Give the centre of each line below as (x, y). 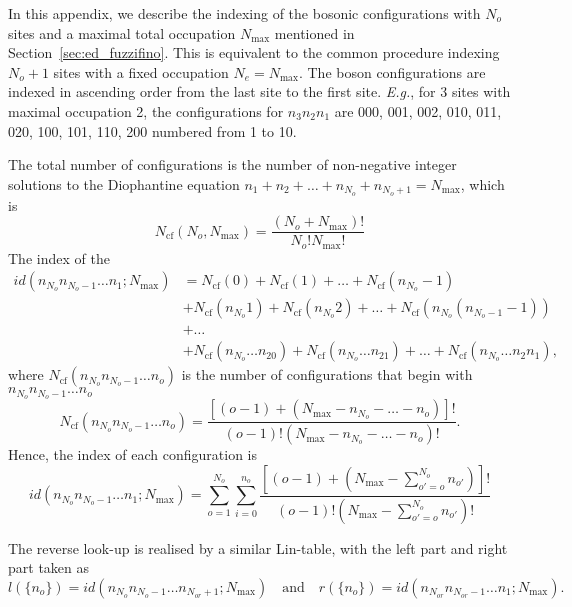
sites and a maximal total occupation (122, 32)
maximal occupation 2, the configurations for (146, 110)
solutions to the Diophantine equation (124, 183)
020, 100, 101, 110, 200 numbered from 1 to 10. (152, 130)
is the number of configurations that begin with (327, 374)
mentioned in (314, 32)
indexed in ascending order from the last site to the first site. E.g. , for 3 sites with (259, 91)
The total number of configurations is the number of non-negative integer (232, 164)
